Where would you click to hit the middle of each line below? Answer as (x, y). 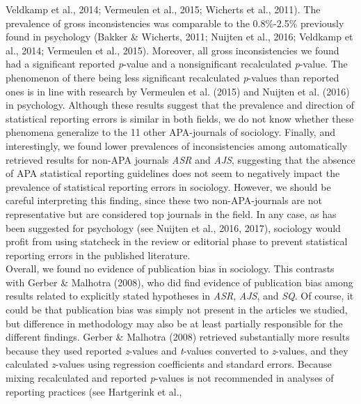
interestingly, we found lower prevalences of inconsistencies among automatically (177, 145)
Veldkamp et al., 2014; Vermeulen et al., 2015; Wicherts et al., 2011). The (163, 9)
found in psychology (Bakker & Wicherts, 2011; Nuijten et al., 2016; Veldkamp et (179, 37)
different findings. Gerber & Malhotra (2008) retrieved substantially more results (178, 337)
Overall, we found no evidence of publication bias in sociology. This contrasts (170, 269)
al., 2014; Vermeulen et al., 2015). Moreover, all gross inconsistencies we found (173, 50)
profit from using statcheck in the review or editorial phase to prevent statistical (177, 241)
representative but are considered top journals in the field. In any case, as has (171, 213)
